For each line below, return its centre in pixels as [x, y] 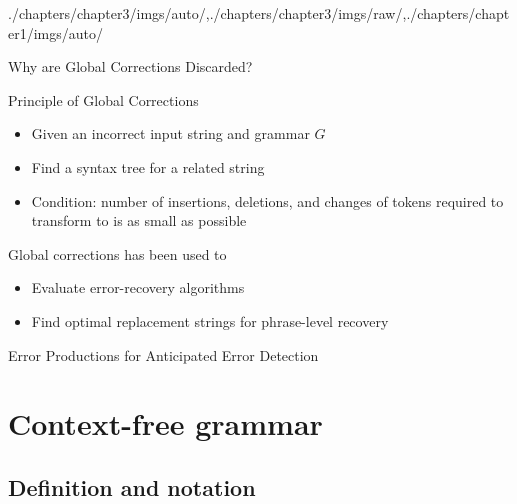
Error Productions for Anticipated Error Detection [163, 354]
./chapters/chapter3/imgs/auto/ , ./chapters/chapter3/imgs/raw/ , [207, 13]
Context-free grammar [165, 423]
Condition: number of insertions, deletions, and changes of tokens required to [267, 200]
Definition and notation [132, 486]
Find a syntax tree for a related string [148, 166]
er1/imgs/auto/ [56, 32]
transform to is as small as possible [139, 220]
